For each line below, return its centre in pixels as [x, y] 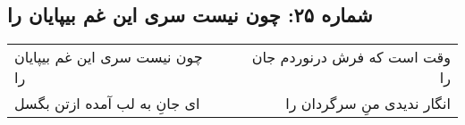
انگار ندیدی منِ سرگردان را [368, 104]
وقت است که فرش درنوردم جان [351, 57]
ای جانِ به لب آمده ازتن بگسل [107, 104]
